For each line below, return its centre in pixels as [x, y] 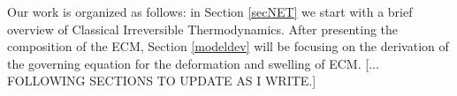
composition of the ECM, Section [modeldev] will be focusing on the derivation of [228, 46]
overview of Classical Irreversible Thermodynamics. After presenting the [203, 29]
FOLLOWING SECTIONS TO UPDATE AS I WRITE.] [162, 81]
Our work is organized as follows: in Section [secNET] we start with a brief [210, 11]
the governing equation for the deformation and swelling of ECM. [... [193, 63]
